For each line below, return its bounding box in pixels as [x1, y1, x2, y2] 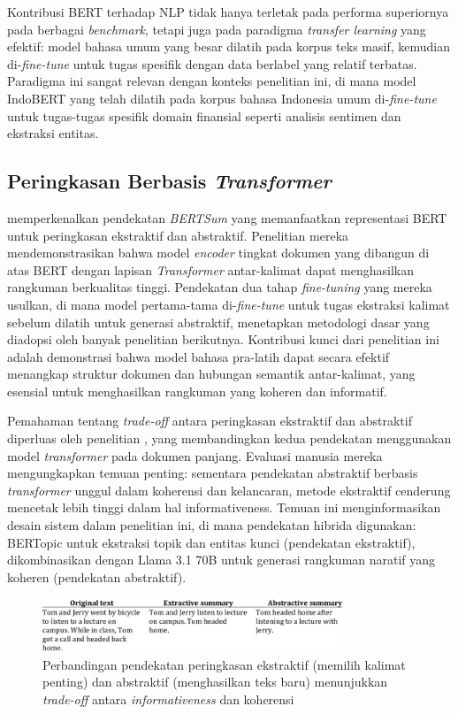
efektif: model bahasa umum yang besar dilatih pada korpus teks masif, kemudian [7, 37, 450, 56]
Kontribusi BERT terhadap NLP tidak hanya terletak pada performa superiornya [7, 3, 449, 20]
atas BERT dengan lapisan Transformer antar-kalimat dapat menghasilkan [7, 260, 415, 279]
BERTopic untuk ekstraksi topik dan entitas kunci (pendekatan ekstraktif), [7, 533, 416, 551]
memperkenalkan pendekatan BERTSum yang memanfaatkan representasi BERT [7, 208, 447, 226]
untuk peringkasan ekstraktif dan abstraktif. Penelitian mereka [7, 226, 349, 244]
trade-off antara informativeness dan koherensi [42, 689, 294, 708]
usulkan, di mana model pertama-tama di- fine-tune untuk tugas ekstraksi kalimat [7, 295, 450, 313]
